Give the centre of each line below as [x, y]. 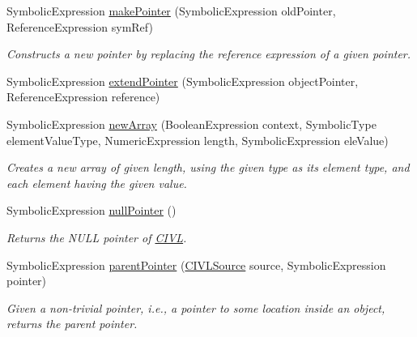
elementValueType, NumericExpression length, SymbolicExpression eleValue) [198, 140]
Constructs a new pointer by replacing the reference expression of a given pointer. [209, 54]
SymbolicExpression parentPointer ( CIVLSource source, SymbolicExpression [196, 264]
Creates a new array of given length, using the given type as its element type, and [208, 167]
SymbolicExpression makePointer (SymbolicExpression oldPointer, [171, 11]
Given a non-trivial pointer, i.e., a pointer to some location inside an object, [196, 307]
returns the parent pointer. [72, 324]
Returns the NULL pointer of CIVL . [97, 237]
